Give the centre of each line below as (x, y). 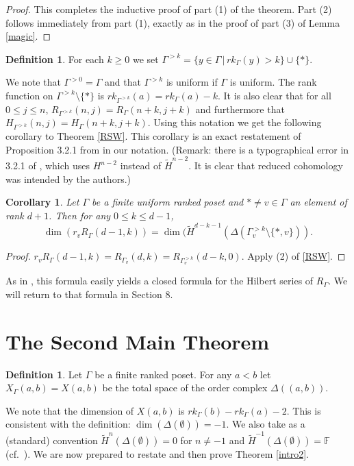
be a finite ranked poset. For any (163, 374)
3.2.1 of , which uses (48, 165)
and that (123, 82)
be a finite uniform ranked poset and (168, 202)
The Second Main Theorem (138, 341)
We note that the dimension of (70, 410)
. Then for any (80, 215)
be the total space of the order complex (185, 388)
